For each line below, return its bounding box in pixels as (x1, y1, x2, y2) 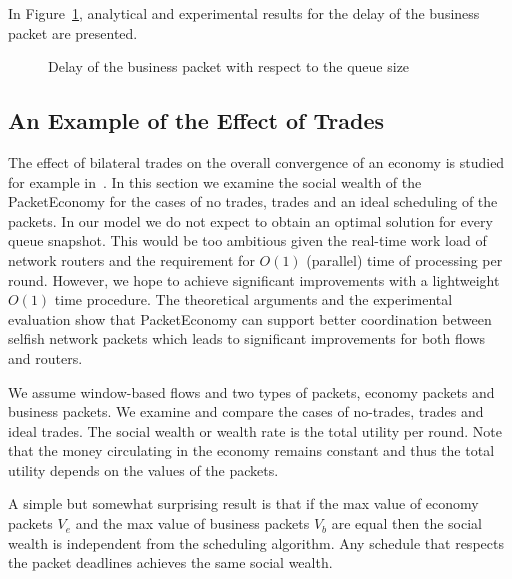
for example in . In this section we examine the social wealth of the (8, 171, 422, 192)
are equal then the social (331, 513, 482, 534)
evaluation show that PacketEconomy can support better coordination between (8, 308, 492, 329)
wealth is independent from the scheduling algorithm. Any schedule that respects (8, 532, 504, 553)
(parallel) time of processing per (306, 249, 503, 270)
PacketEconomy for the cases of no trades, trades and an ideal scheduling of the (8, 191, 498, 212)
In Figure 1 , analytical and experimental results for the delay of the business (8, 3, 480, 23)
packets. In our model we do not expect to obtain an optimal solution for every (8, 210, 493, 231)
